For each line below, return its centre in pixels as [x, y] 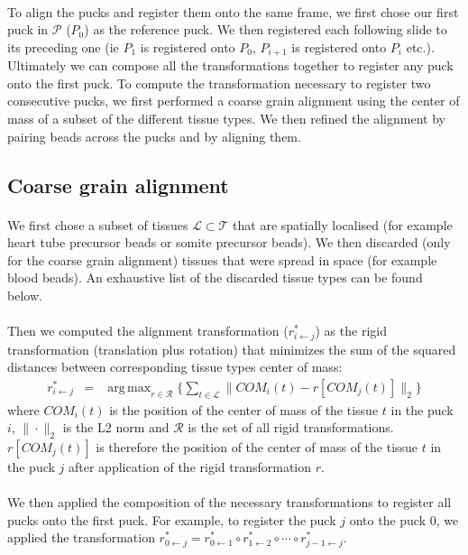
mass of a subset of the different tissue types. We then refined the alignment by [226, 119]
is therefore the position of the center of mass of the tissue [257, 447]
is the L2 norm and [116, 427]
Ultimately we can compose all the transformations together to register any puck [230, 65]
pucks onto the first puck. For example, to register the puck [172, 519]
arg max [129, 388]
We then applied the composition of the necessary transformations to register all [229, 502]
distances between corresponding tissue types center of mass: [175, 367]
